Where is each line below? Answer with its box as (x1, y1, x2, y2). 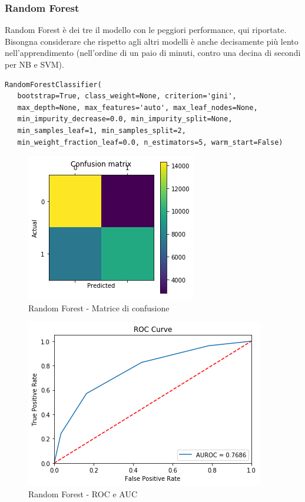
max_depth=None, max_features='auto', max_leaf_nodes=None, (17, 103, 258, 112)
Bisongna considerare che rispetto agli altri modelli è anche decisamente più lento (5, 35, 299, 47)
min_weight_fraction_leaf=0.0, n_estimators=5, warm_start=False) (17, 138, 283, 147)
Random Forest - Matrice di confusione (28, 301, 170, 314)
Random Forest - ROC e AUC (28, 487, 137, 500)
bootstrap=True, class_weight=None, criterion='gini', (17, 92, 237, 101)
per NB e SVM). (5, 58, 64, 70)
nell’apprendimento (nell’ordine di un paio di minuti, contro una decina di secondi (5, 46, 301, 59)
